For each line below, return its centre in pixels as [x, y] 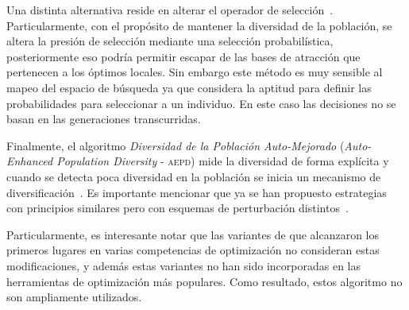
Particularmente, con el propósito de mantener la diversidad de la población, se [199, 25]
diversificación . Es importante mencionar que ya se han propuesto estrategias [197, 192]
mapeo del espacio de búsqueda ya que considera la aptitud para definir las [189, 87]
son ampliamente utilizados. [74, 297]
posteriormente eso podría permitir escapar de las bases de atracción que [183, 56]
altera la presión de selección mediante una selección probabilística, [170, 41]
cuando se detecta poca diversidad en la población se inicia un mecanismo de [194, 176]
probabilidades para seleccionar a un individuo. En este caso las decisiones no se [201, 103]
